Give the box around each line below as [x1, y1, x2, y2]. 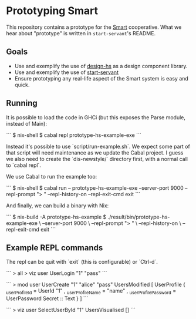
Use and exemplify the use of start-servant [14, 69, 119, 76]
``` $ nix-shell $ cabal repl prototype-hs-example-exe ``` [6, 131, 142, 139]
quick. [14, 81, 30, 88]
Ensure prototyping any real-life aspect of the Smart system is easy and [14, 75, 189, 82]
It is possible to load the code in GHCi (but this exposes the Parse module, [6, 113, 186, 121]
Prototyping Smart [6, 4, 99, 18]
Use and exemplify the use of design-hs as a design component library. [14, 62, 188, 69]
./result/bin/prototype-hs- [107, 213, 170, 220]
